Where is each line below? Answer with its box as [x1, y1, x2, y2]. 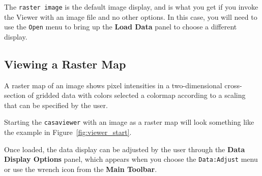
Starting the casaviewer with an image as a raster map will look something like [4, 117, 254, 127]
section [4, 90, 26, 100]
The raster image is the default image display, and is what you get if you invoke [4, 2, 258, 12]
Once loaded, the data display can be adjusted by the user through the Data [4, 144, 245, 154]
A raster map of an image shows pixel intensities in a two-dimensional [4, 80, 222, 90]
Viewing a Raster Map [4, 56, 126, 72]
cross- [224, 80, 242, 90]
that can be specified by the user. [4, 99, 108, 110]
